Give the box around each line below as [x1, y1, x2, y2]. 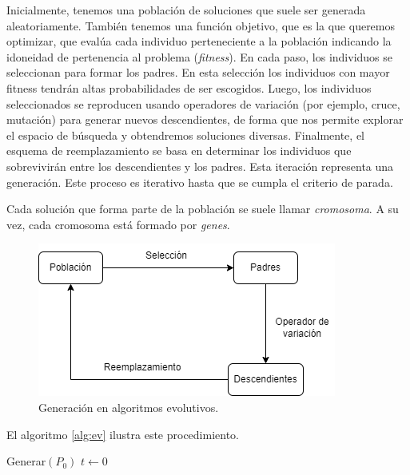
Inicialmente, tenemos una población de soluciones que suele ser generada [6, 2, 366, 18]
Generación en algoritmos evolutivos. [38, 398, 219, 415]
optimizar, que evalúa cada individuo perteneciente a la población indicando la [6, 33, 392, 49]
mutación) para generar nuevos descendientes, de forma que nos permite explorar [6, 111, 404, 128]
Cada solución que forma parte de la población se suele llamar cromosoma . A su [6, 200, 399, 217]
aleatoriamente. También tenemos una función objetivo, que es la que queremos [6, 17, 396, 34]
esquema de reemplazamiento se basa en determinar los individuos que [6, 142, 352, 159]
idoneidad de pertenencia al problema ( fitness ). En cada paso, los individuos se [6, 48, 393, 65]
